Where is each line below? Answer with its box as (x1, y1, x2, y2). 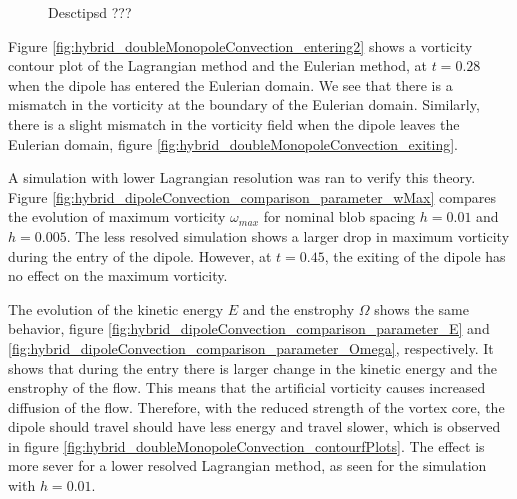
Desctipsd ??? (48, 2, 132, 22)
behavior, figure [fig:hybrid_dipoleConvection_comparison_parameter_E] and (8, 318, 490, 339)
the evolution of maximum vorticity (8, 206, 226, 227)
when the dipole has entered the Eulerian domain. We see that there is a (8, 74, 453, 95)
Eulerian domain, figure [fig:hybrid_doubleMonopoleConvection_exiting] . (8, 133, 459, 154)
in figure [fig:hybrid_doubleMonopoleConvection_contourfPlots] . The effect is (8, 435, 485, 456)
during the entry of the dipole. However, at (8, 245, 272, 266)
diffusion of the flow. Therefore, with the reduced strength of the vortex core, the (8, 396, 505, 417)
